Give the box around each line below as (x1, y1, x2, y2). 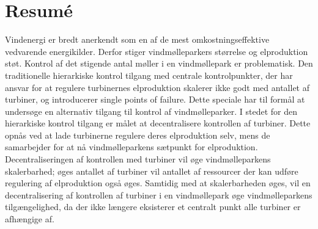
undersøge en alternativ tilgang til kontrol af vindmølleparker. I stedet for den (5, 104, 297, 117)
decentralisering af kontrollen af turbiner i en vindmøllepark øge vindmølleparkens (5, 188, 312, 201)
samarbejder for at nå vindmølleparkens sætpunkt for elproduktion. (5, 140, 258, 153)
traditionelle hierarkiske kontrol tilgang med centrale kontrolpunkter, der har (5, 68, 293, 81)
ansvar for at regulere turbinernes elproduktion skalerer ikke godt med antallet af (5, 81, 310, 93)
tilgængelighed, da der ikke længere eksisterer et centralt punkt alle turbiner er (5, 200, 301, 213)
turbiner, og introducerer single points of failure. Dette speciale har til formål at (5, 93, 305, 106)
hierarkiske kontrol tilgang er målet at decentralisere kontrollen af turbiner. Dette (5, 117, 311, 129)
